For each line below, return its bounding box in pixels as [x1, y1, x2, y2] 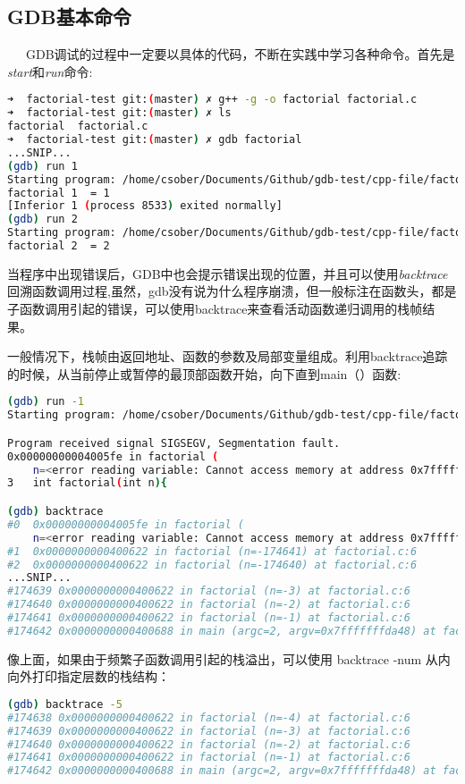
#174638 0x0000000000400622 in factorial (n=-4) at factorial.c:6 [7, 711, 411, 724]
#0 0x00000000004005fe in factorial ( [7, 518, 244, 531]
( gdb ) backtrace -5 [7, 697, 123, 711]
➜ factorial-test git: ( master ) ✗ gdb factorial [7, 133, 302, 147]
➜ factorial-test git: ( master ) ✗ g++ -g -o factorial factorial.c [7, 93, 418, 106]
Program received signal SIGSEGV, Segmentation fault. [7, 436, 341, 450]
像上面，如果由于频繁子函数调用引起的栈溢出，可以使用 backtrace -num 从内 [7, 649, 451, 668]
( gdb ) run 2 [7, 213, 78, 226]
